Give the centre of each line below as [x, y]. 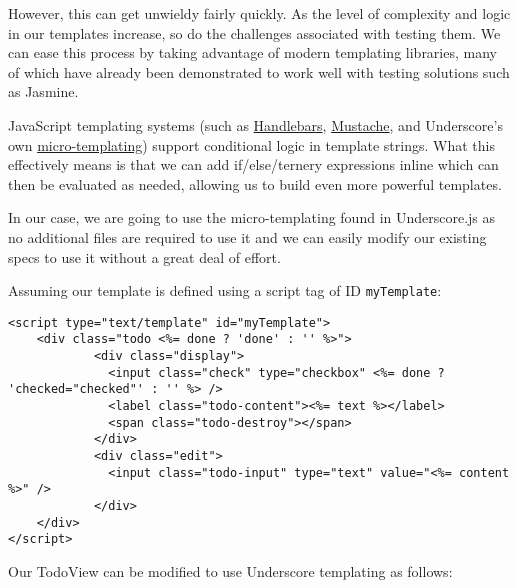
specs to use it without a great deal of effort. [144, 256]
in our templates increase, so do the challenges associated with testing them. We [254, 32]
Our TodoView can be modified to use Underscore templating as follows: [230, 570]
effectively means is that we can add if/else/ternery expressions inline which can [253, 164]
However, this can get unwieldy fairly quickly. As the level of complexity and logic [259, 13]
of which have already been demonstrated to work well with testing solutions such [259, 71]
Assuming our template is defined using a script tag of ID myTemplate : [225, 290]
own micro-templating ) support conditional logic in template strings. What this [251, 144]
